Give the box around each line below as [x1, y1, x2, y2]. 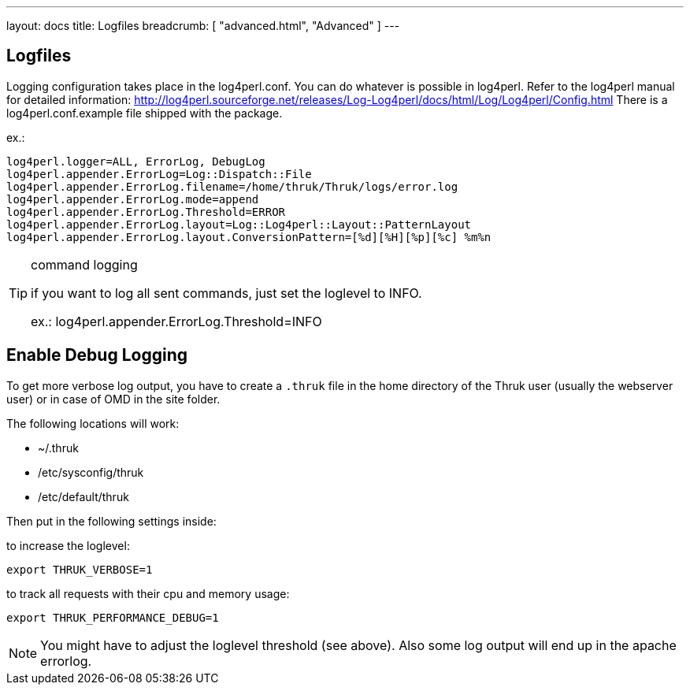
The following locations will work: [6, 416, 180, 430]
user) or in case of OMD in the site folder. [6, 392, 221, 406]
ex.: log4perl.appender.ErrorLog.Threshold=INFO [31, 313, 322, 329]
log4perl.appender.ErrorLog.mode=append [6, 192, 259, 206]
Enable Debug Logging [6, 345, 187, 366]
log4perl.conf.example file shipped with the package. [6, 106, 283, 120]
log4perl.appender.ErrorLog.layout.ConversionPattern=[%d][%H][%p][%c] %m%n [6, 230, 492, 243]
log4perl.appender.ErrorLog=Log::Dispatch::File [6, 167, 312, 180]
